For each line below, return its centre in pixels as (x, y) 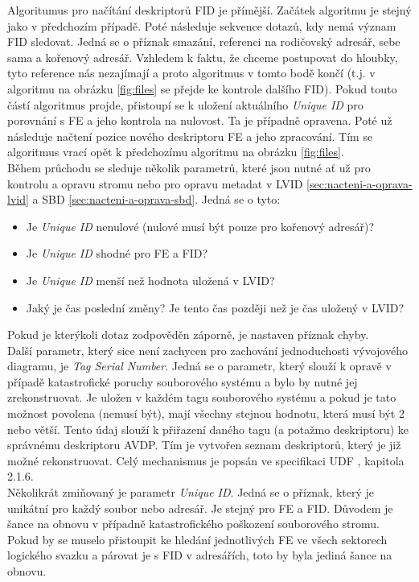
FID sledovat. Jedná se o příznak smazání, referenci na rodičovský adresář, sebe (204, 41)
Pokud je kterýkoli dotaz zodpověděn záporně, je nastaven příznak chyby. (188, 334)
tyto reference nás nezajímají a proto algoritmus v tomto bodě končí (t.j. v (191, 73)
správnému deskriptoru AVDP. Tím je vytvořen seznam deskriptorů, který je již (204, 445)
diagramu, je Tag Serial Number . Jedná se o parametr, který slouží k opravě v (199, 366)
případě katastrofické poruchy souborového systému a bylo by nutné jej (183, 381)
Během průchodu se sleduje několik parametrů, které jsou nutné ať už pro (189, 167)
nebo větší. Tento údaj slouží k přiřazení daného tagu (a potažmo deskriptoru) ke (208, 429)
